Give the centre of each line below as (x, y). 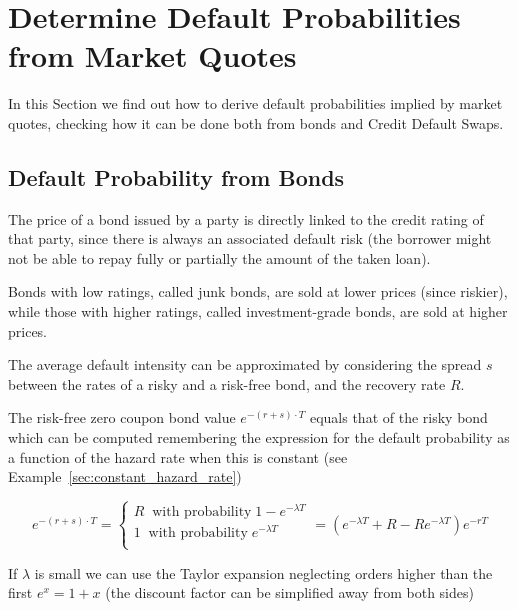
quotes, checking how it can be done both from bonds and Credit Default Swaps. (256, 122)
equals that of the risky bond (398, 417)
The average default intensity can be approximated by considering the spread (245, 364)
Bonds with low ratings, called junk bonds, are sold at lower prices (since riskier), (258, 291)
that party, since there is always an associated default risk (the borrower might (250, 238)
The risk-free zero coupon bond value (122, 417)
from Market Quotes (152, 55)
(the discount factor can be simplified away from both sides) (289, 592)
